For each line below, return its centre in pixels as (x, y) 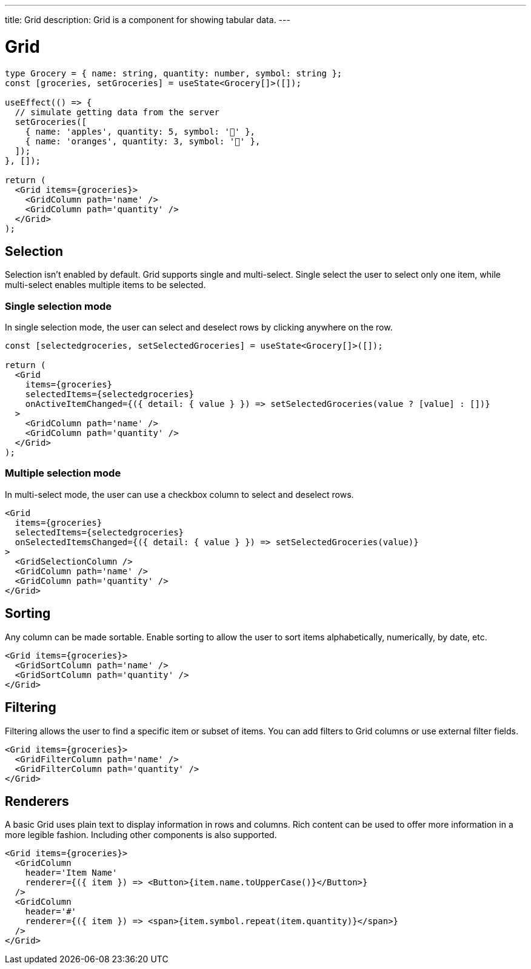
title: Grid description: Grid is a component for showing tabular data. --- (148, 20)
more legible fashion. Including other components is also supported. (141, 835)
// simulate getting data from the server (117, 112)
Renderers (37, 801)
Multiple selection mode (63, 473)
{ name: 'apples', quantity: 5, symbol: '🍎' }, (140, 131)
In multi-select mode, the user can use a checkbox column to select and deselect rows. (179, 494)
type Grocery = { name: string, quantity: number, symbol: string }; (174, 73)
